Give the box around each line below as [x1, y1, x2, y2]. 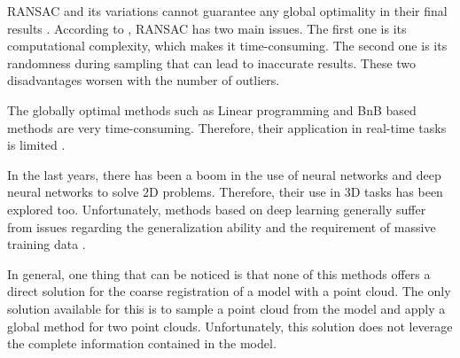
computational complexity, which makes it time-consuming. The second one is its [7, 36, 448, 55]
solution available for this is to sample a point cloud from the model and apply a [7, 299, 446, 317]
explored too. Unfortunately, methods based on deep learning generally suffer [7, 199, 426, 218]
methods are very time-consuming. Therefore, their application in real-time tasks [7, 118, 447, 136]
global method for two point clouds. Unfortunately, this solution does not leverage [7, 316, 453, 335]
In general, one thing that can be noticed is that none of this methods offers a [7, 264, 431, 283]
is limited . [7, 136, 66, 154]
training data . [7, 235, 86, 253]
